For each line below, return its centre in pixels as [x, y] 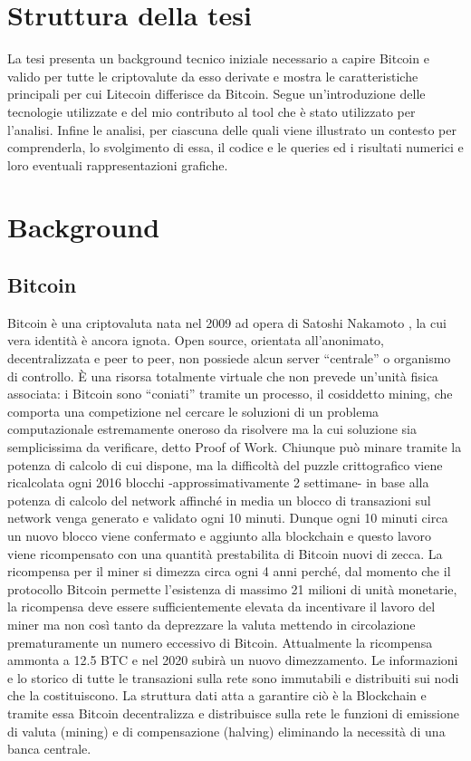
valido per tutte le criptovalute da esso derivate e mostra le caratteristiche [213, 76]
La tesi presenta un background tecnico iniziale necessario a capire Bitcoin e [218, 58]
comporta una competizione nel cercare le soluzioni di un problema [193, 411]
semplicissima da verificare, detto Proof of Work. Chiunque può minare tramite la [235, 447]
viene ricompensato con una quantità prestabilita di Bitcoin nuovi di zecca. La [225, 553]
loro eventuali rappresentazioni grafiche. [118, 164]
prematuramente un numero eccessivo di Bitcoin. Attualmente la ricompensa [220, 642]
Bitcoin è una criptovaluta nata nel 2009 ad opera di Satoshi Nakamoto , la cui [227, 322]
